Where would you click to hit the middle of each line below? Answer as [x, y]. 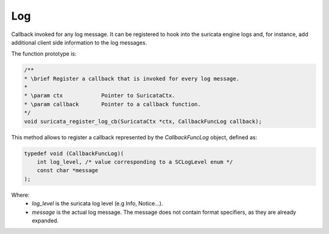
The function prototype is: [44, 54]
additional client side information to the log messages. [79, 42]
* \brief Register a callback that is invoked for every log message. [132, 79]
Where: [20, 195]
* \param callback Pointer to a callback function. [112, 104]
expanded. [45, 221]
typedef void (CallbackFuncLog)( [74, 153]
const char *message [68, 170]
